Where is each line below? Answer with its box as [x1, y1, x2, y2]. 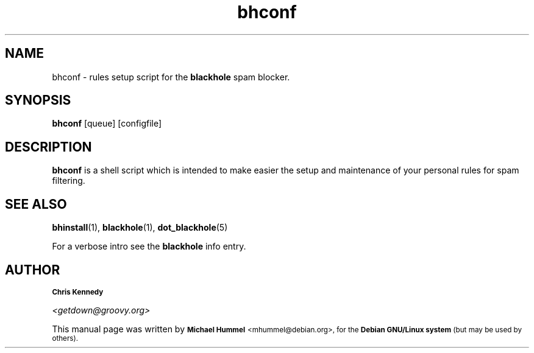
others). [52, 334, 79, 343]
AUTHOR [5, 262, 60, 278]
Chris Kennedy [52, 287, 104, 296]
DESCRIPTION [5, 139, 92, 155]
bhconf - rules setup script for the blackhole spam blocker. [52, 71, 290, 82]
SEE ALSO [5, 196, 67, 212]
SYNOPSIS [5, 93, 71, 108]
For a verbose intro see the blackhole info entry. [52, 241, 246, 252]
